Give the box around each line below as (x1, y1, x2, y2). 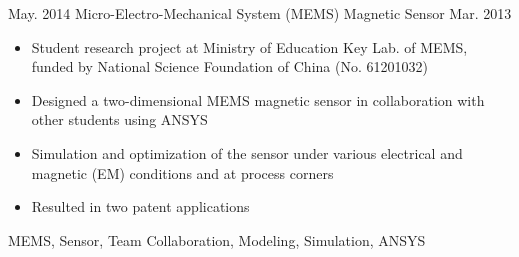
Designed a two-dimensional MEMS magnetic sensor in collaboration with (31, 89, 485, 110)
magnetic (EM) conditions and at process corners (31, 162, 334, 183)
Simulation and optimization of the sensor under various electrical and (31, 142, 463, 163)
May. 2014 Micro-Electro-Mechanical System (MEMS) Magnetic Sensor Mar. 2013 (8, 3, 512, 23)
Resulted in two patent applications (31, 196, 250, 217)
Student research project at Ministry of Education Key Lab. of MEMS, (31, 36, 468, 57)
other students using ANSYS (31, 109, 208, 130)
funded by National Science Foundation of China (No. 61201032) (31, 56, 428, 77)
